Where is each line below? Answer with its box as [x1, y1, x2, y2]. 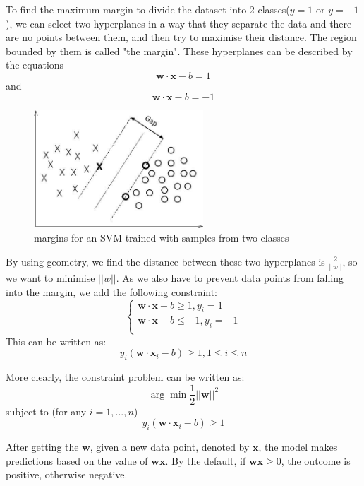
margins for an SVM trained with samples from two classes [34, 230, 289, 245]
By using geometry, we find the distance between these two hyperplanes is [6, 254, 325, 268]
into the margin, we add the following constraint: [6, 284, 218, 299]
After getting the [6, 439, 79, 454]
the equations [6, 57, 64, 72]
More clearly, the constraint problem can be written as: [6, 369, 245, 384]
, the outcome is [281, 453, 351, 468]
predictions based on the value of [6, 453, 148, 468]
